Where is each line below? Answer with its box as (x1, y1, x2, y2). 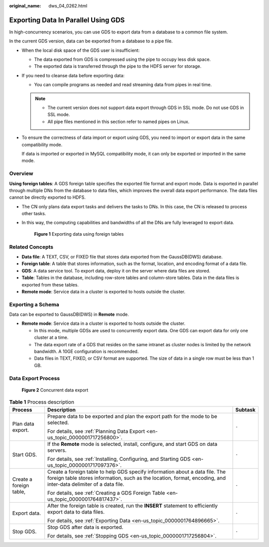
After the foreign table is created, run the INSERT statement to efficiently (47, 502, 218, 509)
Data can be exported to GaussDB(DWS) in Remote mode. (9, 311, 129, 317)
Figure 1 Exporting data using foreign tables (34, 231, 124, 237)
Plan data (12, 420, 34, 427)
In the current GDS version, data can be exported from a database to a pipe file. (9, 38, 173, 44)
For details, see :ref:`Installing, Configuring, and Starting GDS (47, 455, 191, 462)
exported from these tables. (21, 281, 79, 287)
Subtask (235, 406, 256, 413)
